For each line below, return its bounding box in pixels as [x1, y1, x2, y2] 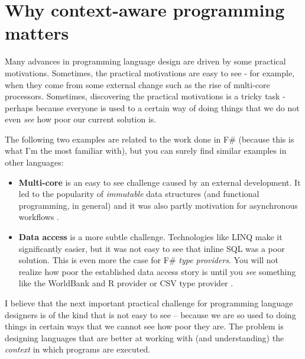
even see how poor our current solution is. [5, 113, 157, 125]
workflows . [18, 211, 59, 223]
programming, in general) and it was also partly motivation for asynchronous [18, 199, 298, 211]
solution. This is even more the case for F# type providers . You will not [18, 254, 279, 266]
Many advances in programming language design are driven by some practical [5, 55, 286, 67]
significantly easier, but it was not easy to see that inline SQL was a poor [18, 242, 285, 254]
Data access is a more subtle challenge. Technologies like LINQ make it [18, 231, 283, 243]
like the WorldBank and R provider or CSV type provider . [18, 277, 233, 289]
